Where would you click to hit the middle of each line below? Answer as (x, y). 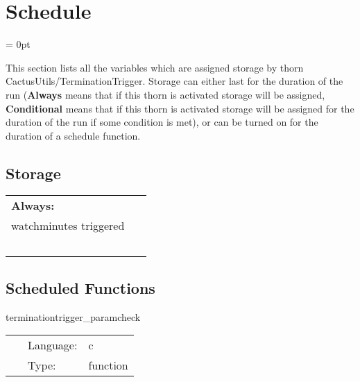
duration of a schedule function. (73, 135)
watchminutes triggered (68, 226)
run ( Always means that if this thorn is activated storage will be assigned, (165, 94)
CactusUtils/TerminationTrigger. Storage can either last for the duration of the (174, 81)
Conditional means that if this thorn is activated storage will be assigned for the (180, 108)
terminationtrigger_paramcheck (73, 316)
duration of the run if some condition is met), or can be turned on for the (162, 122)
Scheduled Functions (80, 287)
